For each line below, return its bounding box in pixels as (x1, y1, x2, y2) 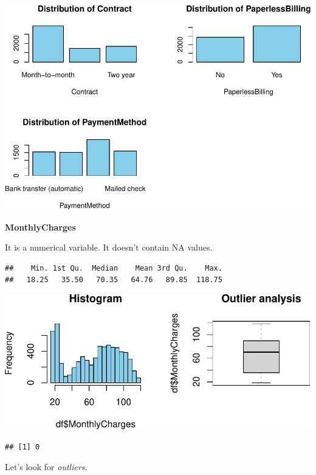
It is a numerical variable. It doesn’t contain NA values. (5, 241, 213, 254)
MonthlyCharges (5, 220, 76, 233)
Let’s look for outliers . (5, 460, 88, 473)
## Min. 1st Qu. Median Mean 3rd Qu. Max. (5, 263, 222, 272)
